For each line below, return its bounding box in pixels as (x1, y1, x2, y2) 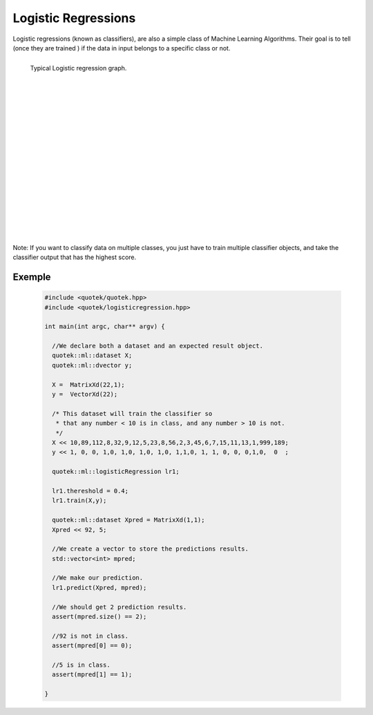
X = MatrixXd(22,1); (52, 381, 126, 388)
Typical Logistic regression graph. (30, 64, 127, 73)
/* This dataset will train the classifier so (52, 410, 213, 417)
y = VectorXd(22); (52, 390, 118, 399)
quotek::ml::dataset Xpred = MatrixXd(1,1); (52, 516, 205, 524)
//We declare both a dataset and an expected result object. (52, 342, 264, 350)
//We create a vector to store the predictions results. (52, 545, 249, 553)
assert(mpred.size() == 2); (52, 613, 147, 621)
